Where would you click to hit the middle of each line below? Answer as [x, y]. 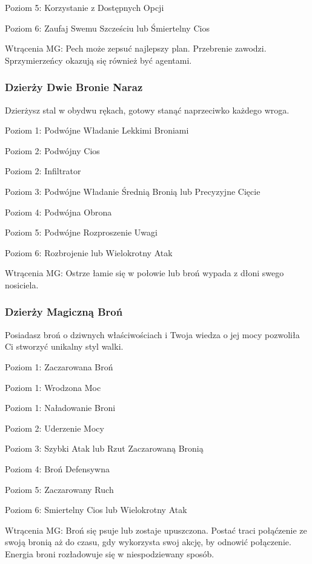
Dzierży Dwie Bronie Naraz [74, 87]
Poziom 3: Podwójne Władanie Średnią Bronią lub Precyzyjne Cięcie [133, 191]
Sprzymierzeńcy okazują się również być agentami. [98, 60]
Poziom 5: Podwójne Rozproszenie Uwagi [81, 232]
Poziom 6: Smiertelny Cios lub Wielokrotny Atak [96, 510]
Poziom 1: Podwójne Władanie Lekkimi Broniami [97, 130]
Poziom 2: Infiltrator [43, 171]
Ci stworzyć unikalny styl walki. [64, 346]
